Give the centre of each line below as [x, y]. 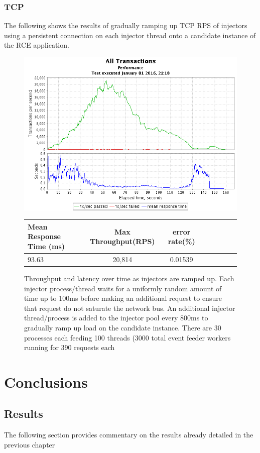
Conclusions [46, 381]
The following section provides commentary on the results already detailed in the [129, 435]
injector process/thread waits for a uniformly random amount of [123, 288]
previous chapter [30, 444]
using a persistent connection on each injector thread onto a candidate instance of [130, 35]
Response [44, 236]
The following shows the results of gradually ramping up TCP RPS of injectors [126, 25]
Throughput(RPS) [122, 241]
